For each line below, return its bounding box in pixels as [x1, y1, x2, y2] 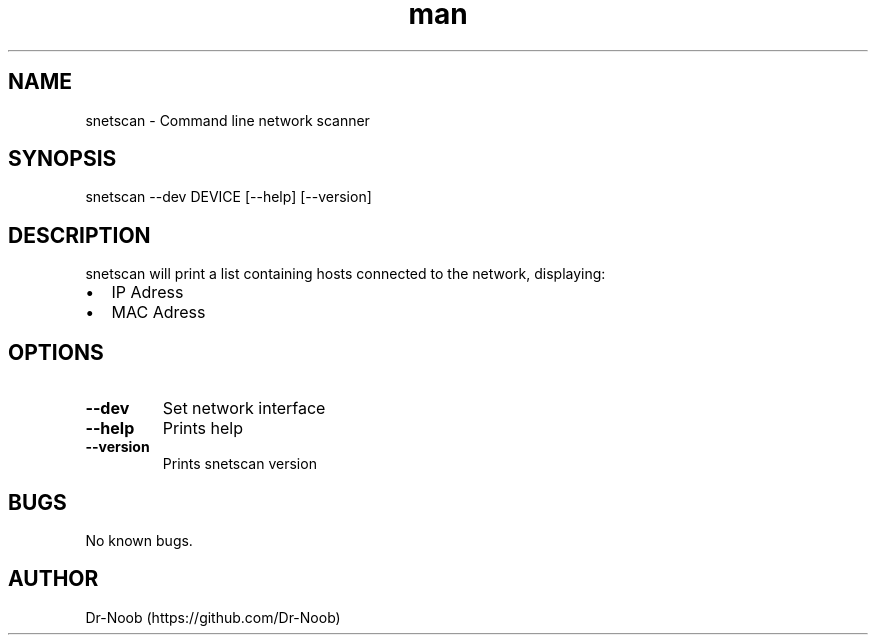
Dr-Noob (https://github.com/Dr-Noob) [85, 608, 341, 626]
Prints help [162, 418, 243, 439]
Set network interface [162, 398, 326, 419]
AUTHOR [8, 566, 99, 592]
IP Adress [111, 282, 184, 303]
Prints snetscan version [162, 455, 317, 473]
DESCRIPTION [8, 222, 151, 248]
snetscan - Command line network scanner [85, 111, 370, 129]
